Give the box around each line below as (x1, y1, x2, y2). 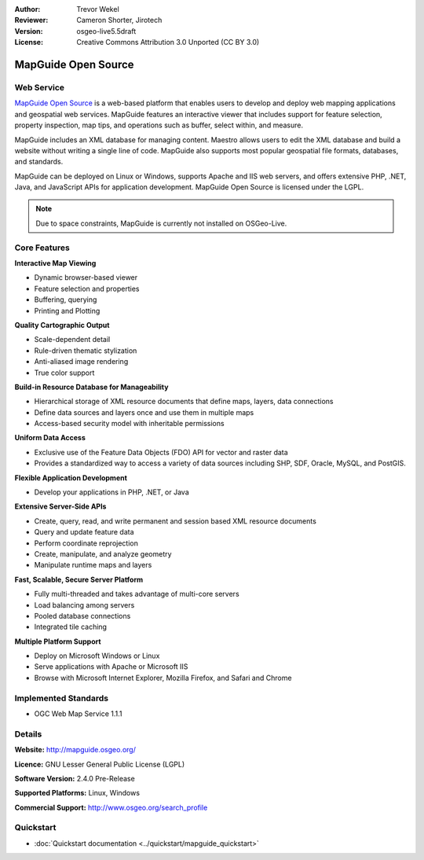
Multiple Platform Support (14, 637, 101, 646)
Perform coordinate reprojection (34, 538, 139, 548)
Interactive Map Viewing (14, 258, 97, 267)
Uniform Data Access (14, 433, 86, 443)
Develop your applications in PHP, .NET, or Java (34, 487, 190, 497)
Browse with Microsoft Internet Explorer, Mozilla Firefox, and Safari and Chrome (34, 673, 292, 682)
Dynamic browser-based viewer (34, 273, 138, 282)
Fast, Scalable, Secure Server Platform (14, 575, 144, 584)
